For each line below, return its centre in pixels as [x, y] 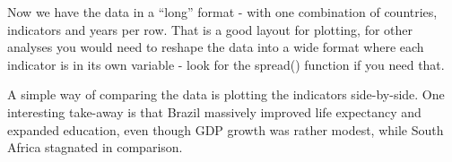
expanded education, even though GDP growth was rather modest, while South [226, 129]
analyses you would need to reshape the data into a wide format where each [216, 47]
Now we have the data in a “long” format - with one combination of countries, [222, 12]
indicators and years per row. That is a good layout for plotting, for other [210, 29]
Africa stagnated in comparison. [95, 147]
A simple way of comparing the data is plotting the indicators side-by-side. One [226, 94]
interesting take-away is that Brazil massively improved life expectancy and [214, 111]
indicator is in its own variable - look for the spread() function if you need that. [226, 64]
